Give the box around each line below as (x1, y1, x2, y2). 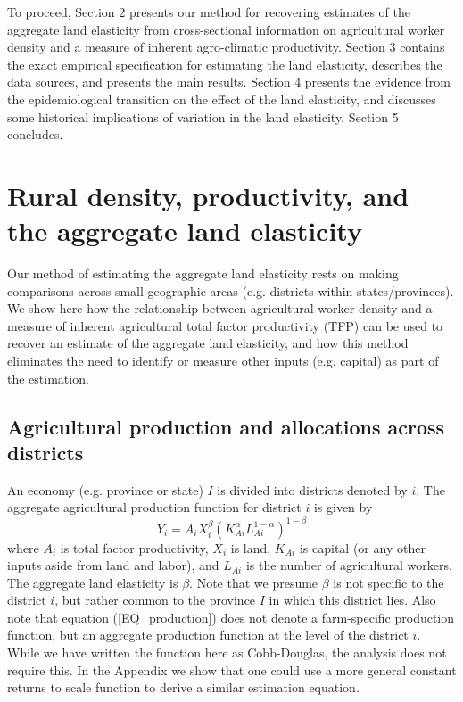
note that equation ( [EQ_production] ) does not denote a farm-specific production (7, 607, 455, 626)
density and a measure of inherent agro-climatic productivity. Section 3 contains (7, 37, 445, 56)
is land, (230, 538, 271, 557)
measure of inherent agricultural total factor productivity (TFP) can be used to (7, 316, 443, 334)
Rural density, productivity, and (7, 177, 409, 213)
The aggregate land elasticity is (7, 573, 178, 591)
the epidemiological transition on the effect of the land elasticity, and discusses (7, 89, 436, 108)
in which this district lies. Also (269, 591, 436, 609)
